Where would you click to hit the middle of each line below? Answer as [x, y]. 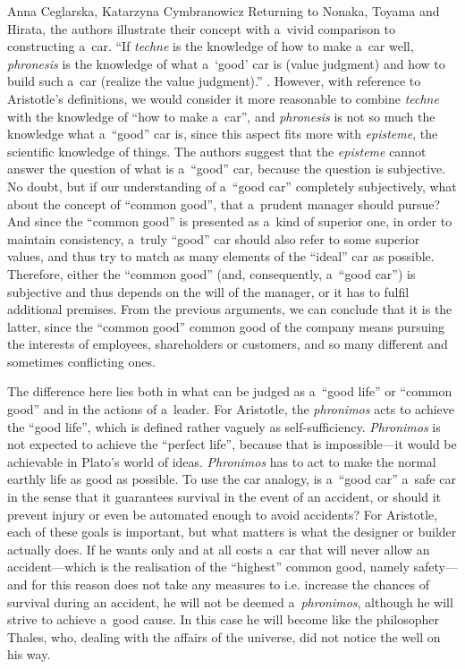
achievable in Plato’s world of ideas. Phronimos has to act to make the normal [222, 461]
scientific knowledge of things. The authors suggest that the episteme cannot [217, 151]
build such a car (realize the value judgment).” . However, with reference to [214, 81]
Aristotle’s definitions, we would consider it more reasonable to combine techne [223, 98]
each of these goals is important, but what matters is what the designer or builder [232, 532]
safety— [435, 567]
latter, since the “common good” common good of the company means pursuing [226, 326]
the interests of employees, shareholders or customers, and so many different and [228, 344]
